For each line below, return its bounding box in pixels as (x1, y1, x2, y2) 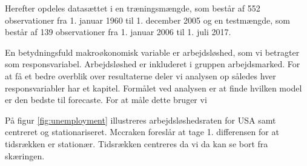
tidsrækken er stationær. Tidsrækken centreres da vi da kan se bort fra (5, 137, 268, 150)
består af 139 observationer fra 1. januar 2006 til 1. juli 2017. (5, 25, 231, 38)
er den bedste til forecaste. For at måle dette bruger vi (5, 93, 207, 106)
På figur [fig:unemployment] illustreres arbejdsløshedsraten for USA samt (5, 113, 276, 126)
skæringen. (5, 149, 45, 162)
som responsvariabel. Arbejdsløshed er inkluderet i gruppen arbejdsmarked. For (5, 58, 300, 70)
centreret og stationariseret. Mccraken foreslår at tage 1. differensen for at (5, 125, 279, 138)
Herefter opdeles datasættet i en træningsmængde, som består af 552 (5, 2, 260, 14)
